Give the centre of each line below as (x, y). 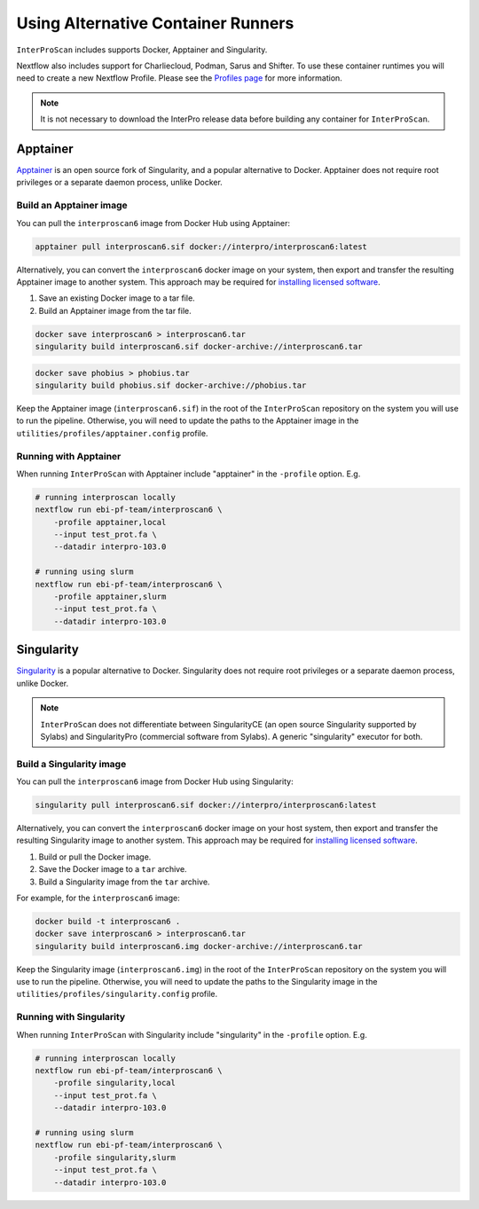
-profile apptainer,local (110, 522)
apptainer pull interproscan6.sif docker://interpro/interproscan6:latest (201, 247)
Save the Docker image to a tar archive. (113, 869)
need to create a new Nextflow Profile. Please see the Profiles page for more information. (180, 78)
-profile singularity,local (115, 1083)
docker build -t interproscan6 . (108, 921)
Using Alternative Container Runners (155, 23)
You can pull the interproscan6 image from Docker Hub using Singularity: (155, 781)
